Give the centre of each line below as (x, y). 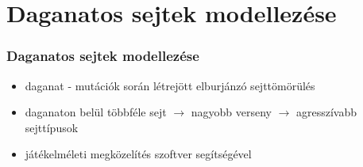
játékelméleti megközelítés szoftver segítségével (138, 154)
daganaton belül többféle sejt (96, 112)
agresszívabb (326, 112)
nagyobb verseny (231, 112)
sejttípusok (52, 127)
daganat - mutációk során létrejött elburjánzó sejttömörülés (170, 85)
